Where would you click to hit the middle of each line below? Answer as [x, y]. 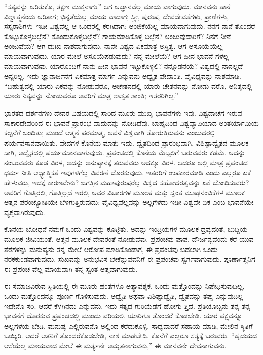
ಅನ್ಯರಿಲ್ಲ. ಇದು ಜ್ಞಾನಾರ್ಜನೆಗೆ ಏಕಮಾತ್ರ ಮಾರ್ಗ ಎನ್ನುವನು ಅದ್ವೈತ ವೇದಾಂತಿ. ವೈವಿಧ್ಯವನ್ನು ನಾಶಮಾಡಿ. [123, 76]
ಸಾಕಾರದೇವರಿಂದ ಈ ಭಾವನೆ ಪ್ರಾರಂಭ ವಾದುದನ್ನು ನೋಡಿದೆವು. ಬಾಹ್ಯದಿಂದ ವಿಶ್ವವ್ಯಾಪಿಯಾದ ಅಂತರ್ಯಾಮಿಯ [131, 122]
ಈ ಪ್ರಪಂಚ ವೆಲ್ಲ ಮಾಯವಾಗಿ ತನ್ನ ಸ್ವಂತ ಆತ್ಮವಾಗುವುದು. [71, 269]
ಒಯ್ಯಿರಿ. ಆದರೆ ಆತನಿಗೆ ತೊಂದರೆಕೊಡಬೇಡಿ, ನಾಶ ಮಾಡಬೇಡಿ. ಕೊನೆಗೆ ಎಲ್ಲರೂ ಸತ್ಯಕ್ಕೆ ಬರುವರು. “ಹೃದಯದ [131, 335]
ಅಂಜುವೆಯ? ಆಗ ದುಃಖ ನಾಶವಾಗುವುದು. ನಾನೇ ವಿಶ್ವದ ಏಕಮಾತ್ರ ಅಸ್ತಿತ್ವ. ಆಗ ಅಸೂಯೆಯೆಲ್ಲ [114, 46]
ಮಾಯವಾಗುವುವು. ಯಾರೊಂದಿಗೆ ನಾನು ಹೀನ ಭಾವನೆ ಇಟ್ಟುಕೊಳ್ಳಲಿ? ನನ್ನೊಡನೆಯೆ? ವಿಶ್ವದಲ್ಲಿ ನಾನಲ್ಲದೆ [124, 66]
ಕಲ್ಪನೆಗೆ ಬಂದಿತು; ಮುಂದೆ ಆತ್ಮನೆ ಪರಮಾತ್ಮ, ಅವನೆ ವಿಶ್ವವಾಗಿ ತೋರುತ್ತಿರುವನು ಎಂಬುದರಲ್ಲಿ [110, 133]
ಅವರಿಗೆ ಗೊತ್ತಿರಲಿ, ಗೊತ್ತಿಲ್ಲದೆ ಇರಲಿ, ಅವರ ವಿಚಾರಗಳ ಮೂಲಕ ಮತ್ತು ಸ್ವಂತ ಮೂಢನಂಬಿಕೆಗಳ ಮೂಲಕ [125, 192]
